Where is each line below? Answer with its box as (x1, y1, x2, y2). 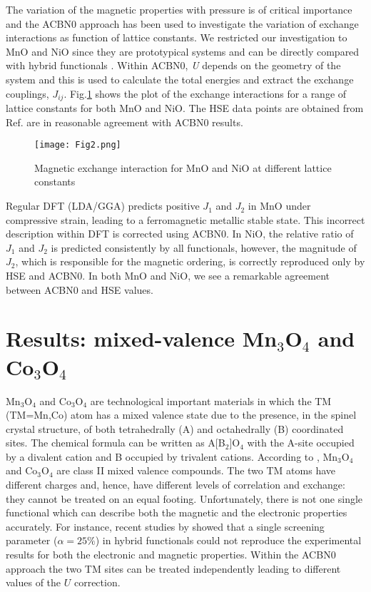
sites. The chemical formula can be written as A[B (6, 435, 225, 450)
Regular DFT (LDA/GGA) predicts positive (6, 198, 200, 213)
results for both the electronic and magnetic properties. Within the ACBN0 (6, 547, 336, 562)
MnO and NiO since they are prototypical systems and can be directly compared (6, 44, 360, 58)
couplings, (6, 86, 49, 101)
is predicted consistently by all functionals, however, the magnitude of (51, 240, 357, 255)
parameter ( (6, 533, 58, 548)
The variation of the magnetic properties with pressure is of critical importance (6, 2, 352, 16)
